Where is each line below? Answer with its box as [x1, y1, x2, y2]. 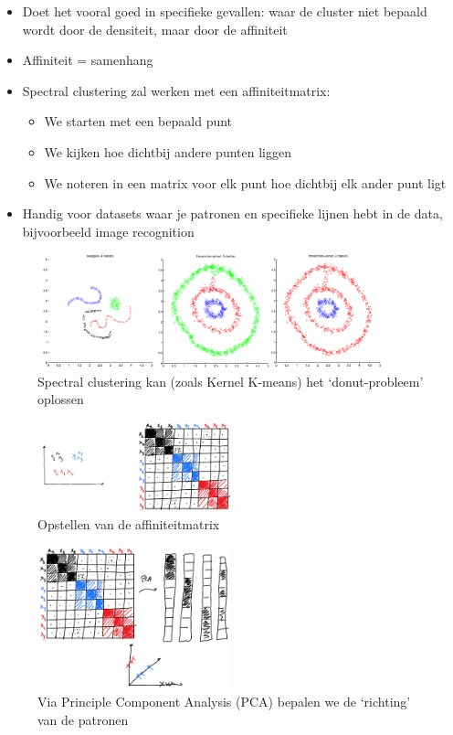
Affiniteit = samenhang [22, 50, 153, 69]
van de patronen [37, 709, 129, 729]
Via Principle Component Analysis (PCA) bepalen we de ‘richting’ [37, 692, 411, 711]
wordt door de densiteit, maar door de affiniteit [22, 19, 288, 38]
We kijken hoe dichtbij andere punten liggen [44, 142, 291, 161]
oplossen [37, 389, 84, 409]
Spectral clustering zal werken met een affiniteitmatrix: [22, 80, 331, 100]
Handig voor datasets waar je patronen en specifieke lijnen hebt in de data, [22, 204, 443, 223]
